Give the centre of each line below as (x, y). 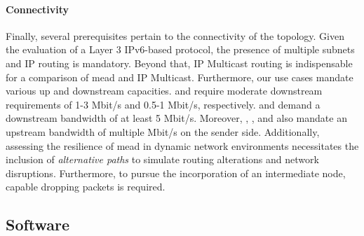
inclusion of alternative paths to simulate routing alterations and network (162, 159)
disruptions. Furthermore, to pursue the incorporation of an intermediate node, (176, 173)
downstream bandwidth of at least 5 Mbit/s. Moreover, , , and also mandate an (176, 118)
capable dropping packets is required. (86, 187)
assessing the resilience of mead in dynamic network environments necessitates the (182, 145)
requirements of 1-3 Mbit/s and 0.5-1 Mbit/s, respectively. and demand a (163, 104)
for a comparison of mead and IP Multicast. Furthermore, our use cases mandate (180, 77)
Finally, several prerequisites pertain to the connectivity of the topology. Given (175, 35)
